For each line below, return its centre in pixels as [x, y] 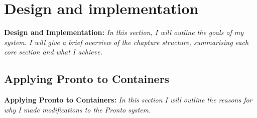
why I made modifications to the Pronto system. [78, 109]
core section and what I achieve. [53, 52]
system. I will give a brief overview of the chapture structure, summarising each [126, 42]
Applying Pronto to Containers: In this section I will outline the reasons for [128, 100]
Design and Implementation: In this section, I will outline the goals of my [124, 32]
